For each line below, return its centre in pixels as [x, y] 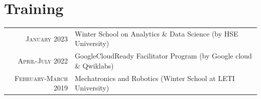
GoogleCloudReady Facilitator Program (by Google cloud [163, 56]
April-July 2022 [43, 61]
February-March [41, 78]
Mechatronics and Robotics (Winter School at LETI [155, 78]
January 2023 [47, 38]
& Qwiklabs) [94, 65]
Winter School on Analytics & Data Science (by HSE [156, 33]
